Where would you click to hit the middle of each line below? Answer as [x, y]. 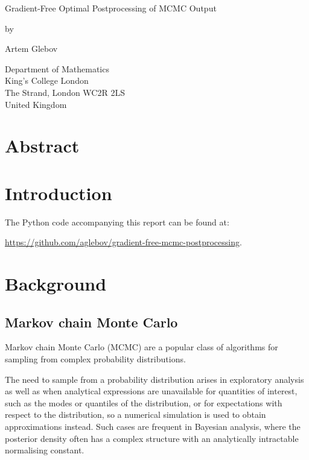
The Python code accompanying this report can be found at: [117, 222]
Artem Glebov [31, 49]
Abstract [42, 146]
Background [56, 284]
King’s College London [47, 80]
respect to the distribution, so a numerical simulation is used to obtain [135, 414]
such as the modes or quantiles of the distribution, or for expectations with [144, 402]
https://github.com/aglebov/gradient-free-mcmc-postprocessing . [123, 242]
